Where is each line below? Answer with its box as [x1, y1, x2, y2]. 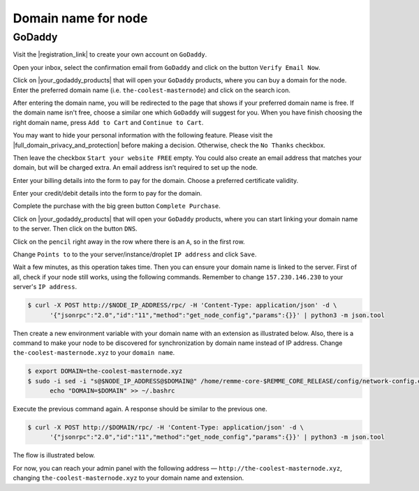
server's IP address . [13, 283, 77, 291]
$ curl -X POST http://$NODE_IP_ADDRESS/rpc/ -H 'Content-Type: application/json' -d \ [27, 301, 337, 309]
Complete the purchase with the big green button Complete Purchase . [13, 202, 221, 210]
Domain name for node [13, 10, 148, 26]
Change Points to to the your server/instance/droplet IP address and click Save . [13, 250, 257, 258]
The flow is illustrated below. [13, 451, 96, 460]
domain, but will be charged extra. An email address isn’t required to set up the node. [13, 163, 258, 172]
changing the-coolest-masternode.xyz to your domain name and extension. [13, 474, 244, 482]
